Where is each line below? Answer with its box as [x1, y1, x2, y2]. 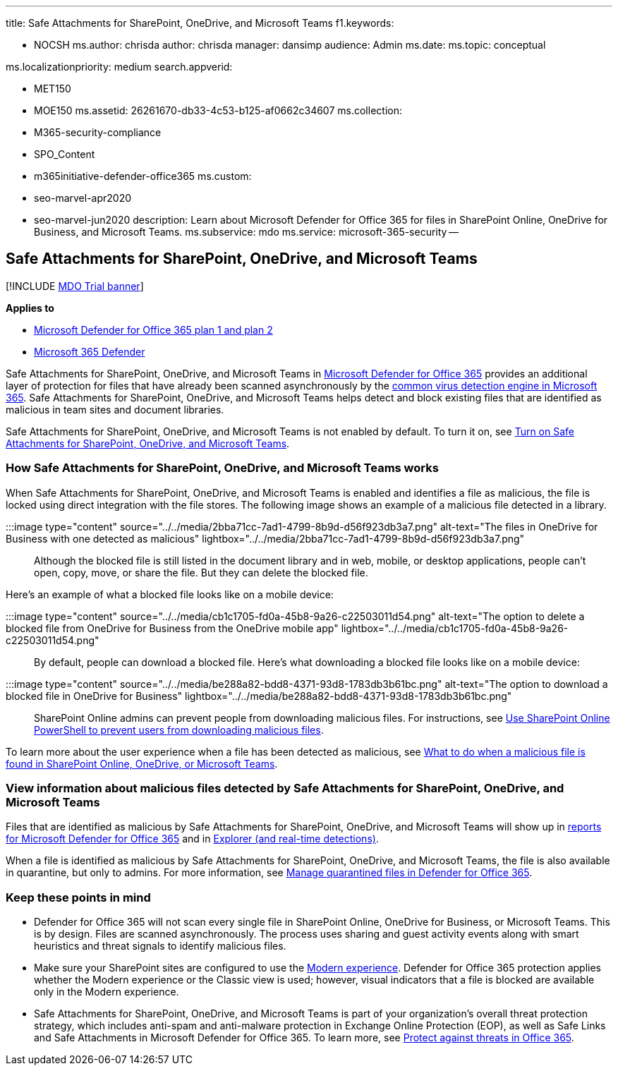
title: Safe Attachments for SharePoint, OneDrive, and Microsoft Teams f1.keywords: [6, 17, 394, 29]
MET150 [34, 83, 71, 95]
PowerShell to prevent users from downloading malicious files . [34, 723, 324, 736]
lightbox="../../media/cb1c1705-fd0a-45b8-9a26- [341, 622, 569, 634]
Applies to [6, 301, 54, 314]
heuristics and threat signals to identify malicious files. [34, 940, 286, 952]
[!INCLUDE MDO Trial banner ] [6, 279, 144, 292]
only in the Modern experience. [34, 986, 179, 998]
